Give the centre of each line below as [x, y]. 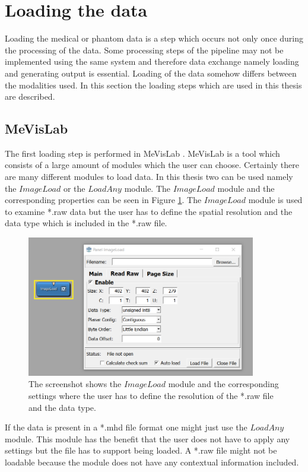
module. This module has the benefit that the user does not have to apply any [147, 438]
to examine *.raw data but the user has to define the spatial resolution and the [149, 211]
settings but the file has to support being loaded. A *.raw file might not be [141, 450]
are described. [30, 96]
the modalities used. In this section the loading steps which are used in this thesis [153, 85]
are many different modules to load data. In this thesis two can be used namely [149, 177]
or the [74, 188]
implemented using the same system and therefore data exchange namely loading [152, 61]
